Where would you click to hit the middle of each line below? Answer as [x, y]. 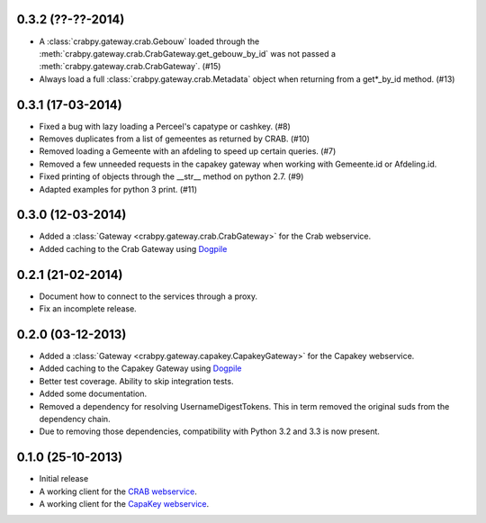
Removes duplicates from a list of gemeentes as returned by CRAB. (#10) [175, 139]
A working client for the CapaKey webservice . [124, 504]
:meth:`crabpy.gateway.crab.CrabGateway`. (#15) [130, 67]
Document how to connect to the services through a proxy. [148, 296]
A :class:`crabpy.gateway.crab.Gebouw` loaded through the [149, 41]
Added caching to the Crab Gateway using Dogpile [133, 248]
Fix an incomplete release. [88, 309]
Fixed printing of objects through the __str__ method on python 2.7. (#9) [171, 176]
